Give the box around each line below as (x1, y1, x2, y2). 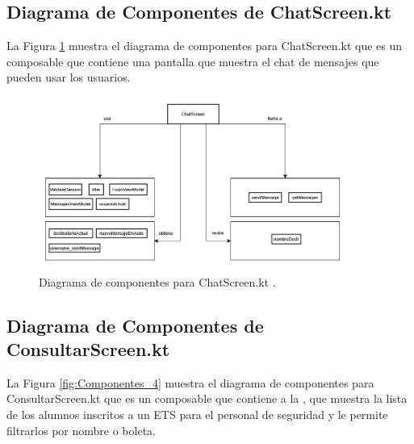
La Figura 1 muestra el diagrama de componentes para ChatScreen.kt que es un (6, 37, 403, 54)
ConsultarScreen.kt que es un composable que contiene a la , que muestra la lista (6, 390, 408, 407)
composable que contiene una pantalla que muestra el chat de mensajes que (6, 52, 379, 69)
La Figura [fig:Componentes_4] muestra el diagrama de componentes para (6, 374, 374, 391)
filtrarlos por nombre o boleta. (6, 421, 156, 438)
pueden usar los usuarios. (6, 69, 131, 86)
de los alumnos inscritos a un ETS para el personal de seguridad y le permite (6, 405, 388, 422)
